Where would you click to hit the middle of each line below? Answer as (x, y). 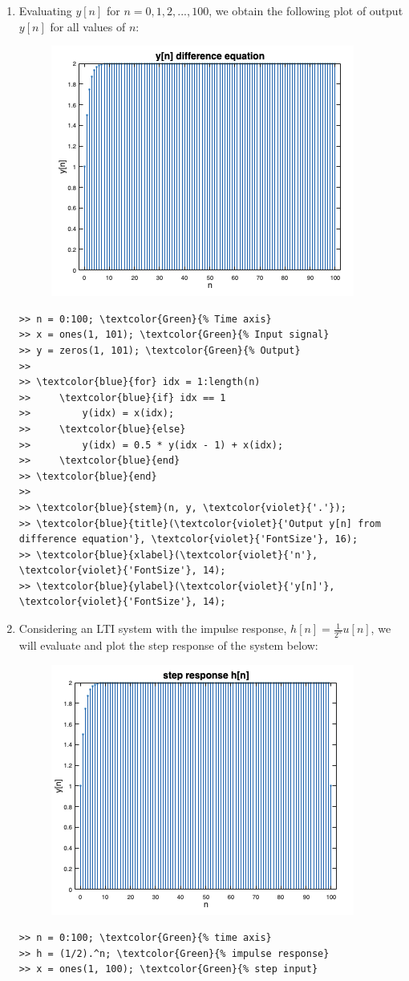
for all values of (88, 26)
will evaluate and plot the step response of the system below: (168, 645)
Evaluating (45, 10)
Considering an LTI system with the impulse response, (153, 628)
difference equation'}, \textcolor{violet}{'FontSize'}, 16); (188, 539)
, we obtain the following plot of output (306, 10)
